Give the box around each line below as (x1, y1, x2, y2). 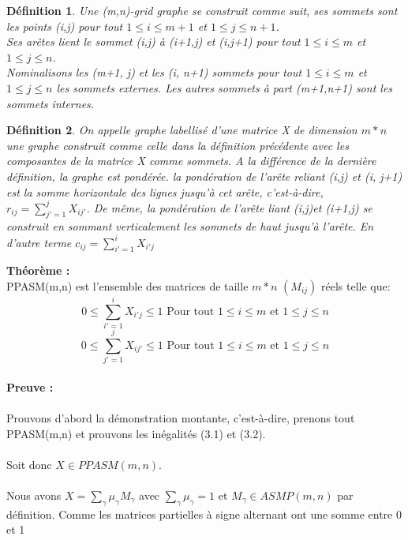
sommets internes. (6, 95, 95, 111)
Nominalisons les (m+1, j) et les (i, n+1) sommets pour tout (6, 64, 302, 81)
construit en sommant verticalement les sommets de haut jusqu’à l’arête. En (6, 218, 374, 234)
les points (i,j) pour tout (6, 17, 123, 34)
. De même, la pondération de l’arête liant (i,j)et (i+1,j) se (86, 199, 372, 216)
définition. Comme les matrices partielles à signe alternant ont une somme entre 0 (6, 505, 402, 522)
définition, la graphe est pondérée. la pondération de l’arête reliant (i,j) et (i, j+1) (6, 167, 402, 184)
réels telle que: (321, 277, 391, 294)
